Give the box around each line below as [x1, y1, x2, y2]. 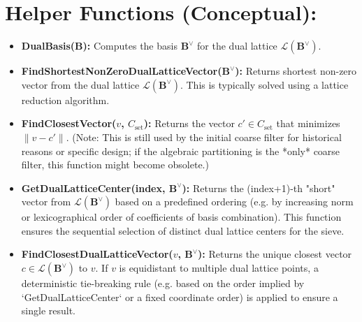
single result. [21, 303, 75, 318]
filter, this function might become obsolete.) [21, 157, 209, 172]
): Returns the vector [143, 116, 235, 131]
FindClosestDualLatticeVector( [21, 247, 173, 261]
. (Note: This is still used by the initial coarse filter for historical [66, 129, 342, 144]
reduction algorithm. [21, 92, 110, 107]
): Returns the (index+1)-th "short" [182, 180, 335, 195]
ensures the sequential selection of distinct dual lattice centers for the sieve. [21, 223, 345, 237]
